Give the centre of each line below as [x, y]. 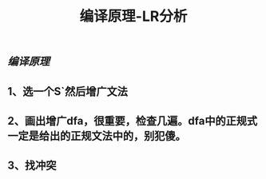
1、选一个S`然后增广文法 [68, 91]
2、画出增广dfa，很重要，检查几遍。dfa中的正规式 [132, 121]
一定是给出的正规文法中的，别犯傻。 [97, 135]
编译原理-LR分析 [133, 16]
